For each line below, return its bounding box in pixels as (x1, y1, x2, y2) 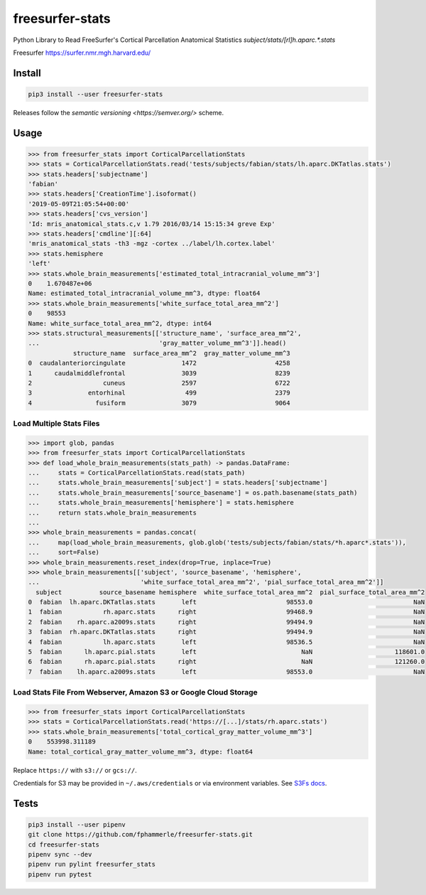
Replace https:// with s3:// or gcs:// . (13, 766, 138, 774)
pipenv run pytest (28, 870, 92, 878)
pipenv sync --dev (28, 850, 92, 859)
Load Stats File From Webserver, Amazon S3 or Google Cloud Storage (13, 687, 258, 697)
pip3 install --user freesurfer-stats (28, 90, 163, 98)
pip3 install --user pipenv (28, 820, 126, 828)
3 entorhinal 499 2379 (28, 389, 290, 397)
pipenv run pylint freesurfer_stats (28, 860, 156, 869)
